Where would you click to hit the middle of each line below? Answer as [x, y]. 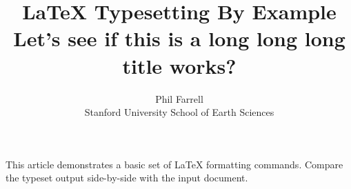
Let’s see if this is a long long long [179, 38]
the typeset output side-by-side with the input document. [127, 178]
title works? [179, 65]
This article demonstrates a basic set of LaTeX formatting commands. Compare [174, 164]
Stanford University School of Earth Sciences [179, 112]
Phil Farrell [179, 98]
